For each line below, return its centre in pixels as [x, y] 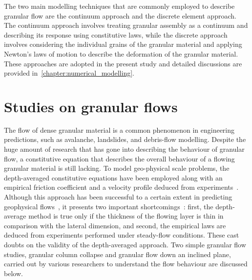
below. [13, 273]
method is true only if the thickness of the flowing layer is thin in [126, 216]
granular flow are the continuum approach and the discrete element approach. [120, 15]
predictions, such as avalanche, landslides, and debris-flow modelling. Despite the [125, 139]
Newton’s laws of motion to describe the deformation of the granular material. [121, 53]
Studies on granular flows [91, 106]
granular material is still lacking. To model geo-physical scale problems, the [117, 168]
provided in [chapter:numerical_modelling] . [69, 73]
